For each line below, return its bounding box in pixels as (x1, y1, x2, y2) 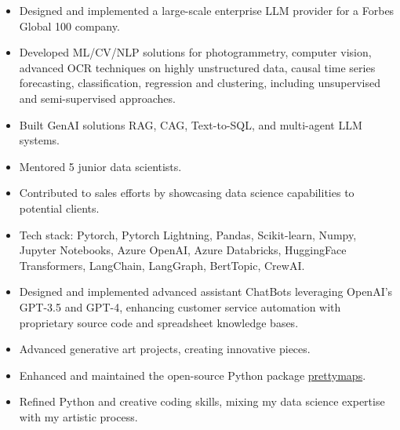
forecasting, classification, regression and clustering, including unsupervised (19, 75, 380, 91)
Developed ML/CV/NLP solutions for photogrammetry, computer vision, (19, 44, 372, 60)
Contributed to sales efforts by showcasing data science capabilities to (19, 184, 355, 201)
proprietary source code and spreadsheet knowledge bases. (19, 314, 299, 330)
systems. (19, 132, 60, 148)
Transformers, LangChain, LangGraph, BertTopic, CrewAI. (19, 257, 305, 273)
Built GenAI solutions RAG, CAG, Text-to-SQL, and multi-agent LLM (19, 116, 362, 133)
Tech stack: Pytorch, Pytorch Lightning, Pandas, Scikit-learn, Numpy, (19, 226, 357, 242)
